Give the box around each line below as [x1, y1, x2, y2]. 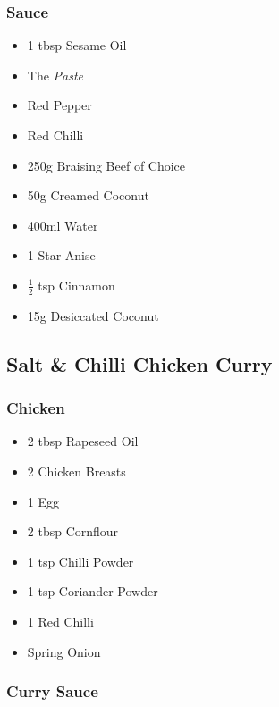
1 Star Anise [27, 246, 96, 265]
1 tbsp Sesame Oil [27, 36, 127, 55]
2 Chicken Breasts [27, 461, 126, 480]
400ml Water [27, 215, 98, 234]
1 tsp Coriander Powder [27, 582, 158, 601]
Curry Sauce [6, 680, 98, 703]
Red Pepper [27, 96, 92, 114]
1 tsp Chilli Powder [27, 551, 134, 570]
